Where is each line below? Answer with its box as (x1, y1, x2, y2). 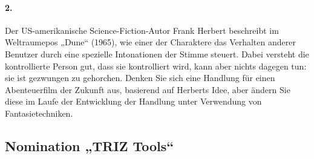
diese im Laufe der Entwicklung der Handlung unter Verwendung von (5, 95, 262, 108)
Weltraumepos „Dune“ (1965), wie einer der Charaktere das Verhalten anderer (5, 36, 296, 48)
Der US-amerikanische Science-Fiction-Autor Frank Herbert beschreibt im (5, 24, 279, 36)
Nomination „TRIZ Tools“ (5, 136, 174, 155)
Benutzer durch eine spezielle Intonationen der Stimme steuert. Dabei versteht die (5, 47, 309, 60)
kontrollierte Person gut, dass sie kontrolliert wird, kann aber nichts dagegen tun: (5, 59, 307, 72)
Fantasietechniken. (5, 106, 73, 119)
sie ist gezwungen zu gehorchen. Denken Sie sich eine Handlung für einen (5, 71, 275, 84)
